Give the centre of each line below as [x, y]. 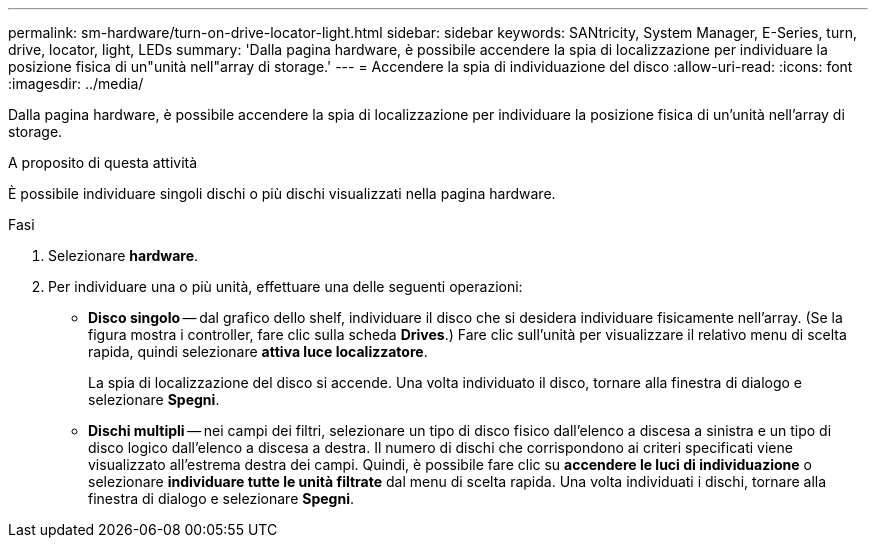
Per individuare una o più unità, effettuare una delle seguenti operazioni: [285, 286]
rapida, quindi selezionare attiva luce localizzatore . [258, 351]
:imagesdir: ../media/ [76, 83]
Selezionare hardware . [123, 255]
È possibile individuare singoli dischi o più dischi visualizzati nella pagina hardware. [282, 193]
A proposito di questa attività [103, 162]
